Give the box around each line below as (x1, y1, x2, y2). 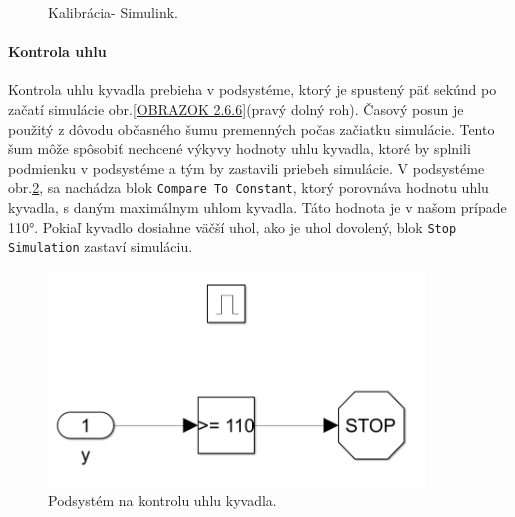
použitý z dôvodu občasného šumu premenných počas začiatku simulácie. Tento (8, 118, 495, 139)
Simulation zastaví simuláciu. (8, 236, 193, 257)
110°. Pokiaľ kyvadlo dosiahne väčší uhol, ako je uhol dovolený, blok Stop (8, 216, 457, 237)
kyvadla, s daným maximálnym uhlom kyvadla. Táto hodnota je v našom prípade (8, 197, 507, 218)
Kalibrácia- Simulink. (48, 2, 178, 22)
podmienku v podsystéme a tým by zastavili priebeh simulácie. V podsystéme (8, 157, 485, 178)
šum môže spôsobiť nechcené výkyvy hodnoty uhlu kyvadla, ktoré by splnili (8, 138, 471, 159)
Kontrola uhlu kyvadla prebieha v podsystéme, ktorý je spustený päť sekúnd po (8, 79, 497, 100)
